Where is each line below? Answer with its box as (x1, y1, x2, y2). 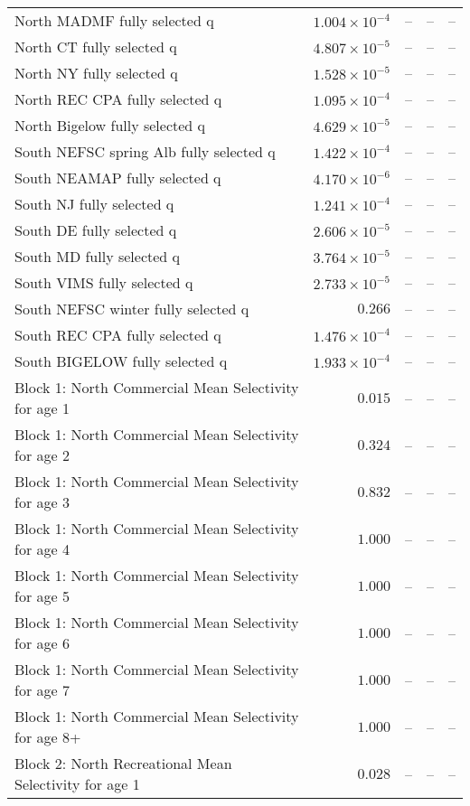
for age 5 (14, 586, 70, 606)
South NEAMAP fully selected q (14, 167, 221, 188)
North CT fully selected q (14, 36, 177, 57)
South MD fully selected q (14, 246, 180, 267)
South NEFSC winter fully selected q (14, 298, 249, 319)
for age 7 (14, 679, 70, 700)
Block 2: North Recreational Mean (14, 753, 232, 773)
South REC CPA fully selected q (14, 324, 221, 345)
